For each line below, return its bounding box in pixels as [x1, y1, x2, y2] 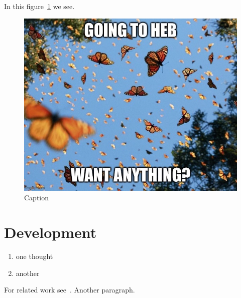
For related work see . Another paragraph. [4, 284, 135, 295]
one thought [16, 251, 53, 261]
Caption [24, 192, 49, 203]
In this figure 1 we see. [4, 1, 75, 11]
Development [4, 222, 97, 242]
